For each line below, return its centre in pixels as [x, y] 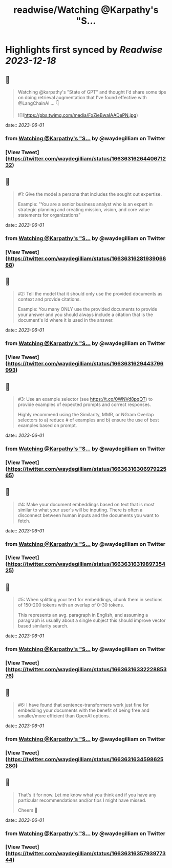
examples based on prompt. [47, 425]
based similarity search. [43, 626]
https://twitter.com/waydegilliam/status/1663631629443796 [85, 364]
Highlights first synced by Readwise [84, 50]
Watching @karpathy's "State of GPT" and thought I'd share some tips [92, 92]
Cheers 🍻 [28, 810]
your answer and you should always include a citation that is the [85, 315]
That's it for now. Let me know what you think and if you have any [87, 795]
